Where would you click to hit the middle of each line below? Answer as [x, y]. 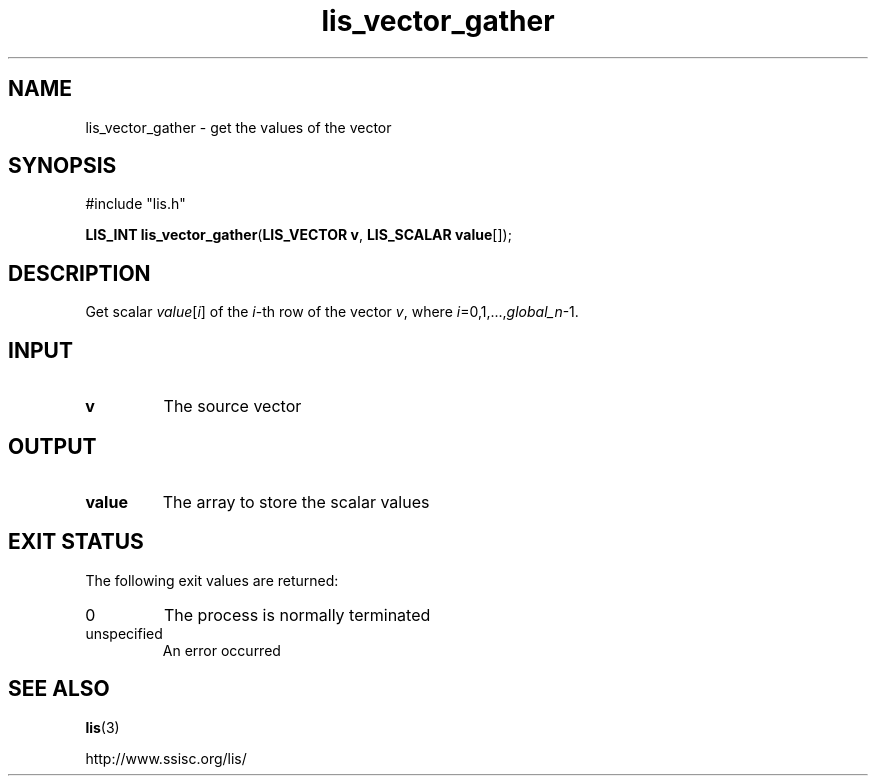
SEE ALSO [59, 689]
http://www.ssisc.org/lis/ [166, 758]
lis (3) [102, 727]
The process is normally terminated [297, 614]
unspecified [124, 633]
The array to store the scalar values [296, 501]
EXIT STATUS [76, 542]
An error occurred [221, 650]
